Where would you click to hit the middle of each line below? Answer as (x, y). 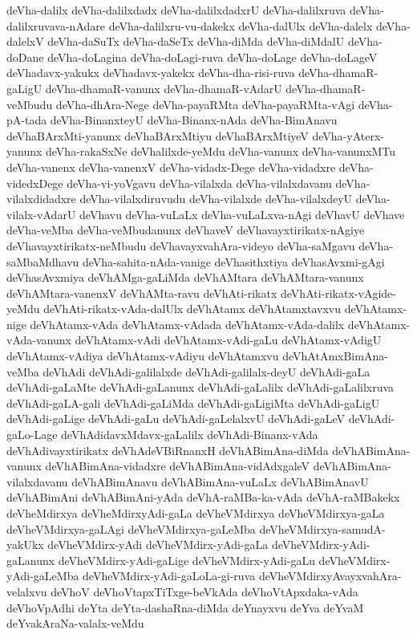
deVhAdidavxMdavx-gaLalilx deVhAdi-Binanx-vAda (190, 435)
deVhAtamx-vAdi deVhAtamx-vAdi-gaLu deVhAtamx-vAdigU (228, 340)
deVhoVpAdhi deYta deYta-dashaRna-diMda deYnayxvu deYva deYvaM (185, 607)
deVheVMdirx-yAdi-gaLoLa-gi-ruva (169, 576)
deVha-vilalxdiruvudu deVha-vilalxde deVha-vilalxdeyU (216, 199)
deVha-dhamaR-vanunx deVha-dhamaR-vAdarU (164, 88)
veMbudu (30, 104)
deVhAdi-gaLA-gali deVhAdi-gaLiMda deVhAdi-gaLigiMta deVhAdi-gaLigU (193, 402)
